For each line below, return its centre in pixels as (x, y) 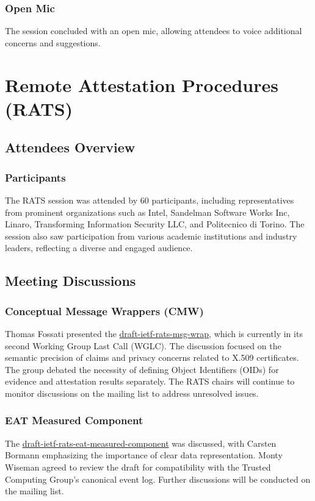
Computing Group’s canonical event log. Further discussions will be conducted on (158, 479)
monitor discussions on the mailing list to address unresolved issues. (132, 393)
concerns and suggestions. (53, 42)
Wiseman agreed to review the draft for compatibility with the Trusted (138, 467)
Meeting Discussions (71, 281)
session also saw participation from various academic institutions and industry (151, 236)
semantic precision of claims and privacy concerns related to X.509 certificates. (152, 357)
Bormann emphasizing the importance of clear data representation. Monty (144, 455)
